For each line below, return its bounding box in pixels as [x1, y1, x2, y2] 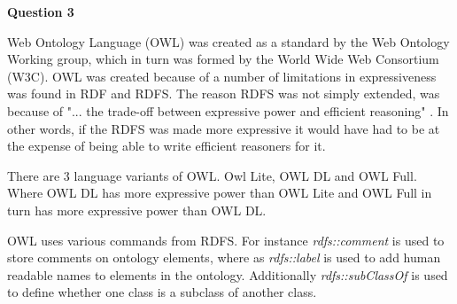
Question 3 [7, 3, 74, 20]
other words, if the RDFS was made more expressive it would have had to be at [7, 119, 440, 137]
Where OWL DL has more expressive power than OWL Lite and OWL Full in [7, 183, 432, 202]
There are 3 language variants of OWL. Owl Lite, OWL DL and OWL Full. [7, 166, 417, 184]
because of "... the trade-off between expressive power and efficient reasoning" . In [7, 101, 449, 120]
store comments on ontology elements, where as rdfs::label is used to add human [7, 248, 441, 267]
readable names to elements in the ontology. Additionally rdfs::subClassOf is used [7, 265, 448, 284]
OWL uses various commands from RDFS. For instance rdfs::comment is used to [7, 230, 445, 249]
